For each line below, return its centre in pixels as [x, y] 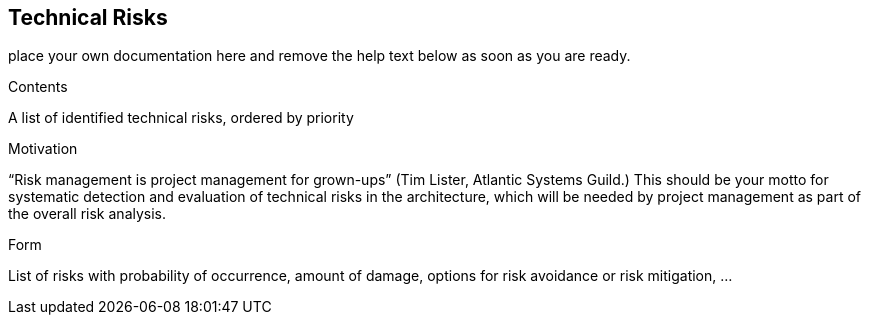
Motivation [43, 149]
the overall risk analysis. [87, 214]
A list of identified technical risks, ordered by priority [181, 118]
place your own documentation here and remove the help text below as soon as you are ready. [319, 56]
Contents [38, 87]
